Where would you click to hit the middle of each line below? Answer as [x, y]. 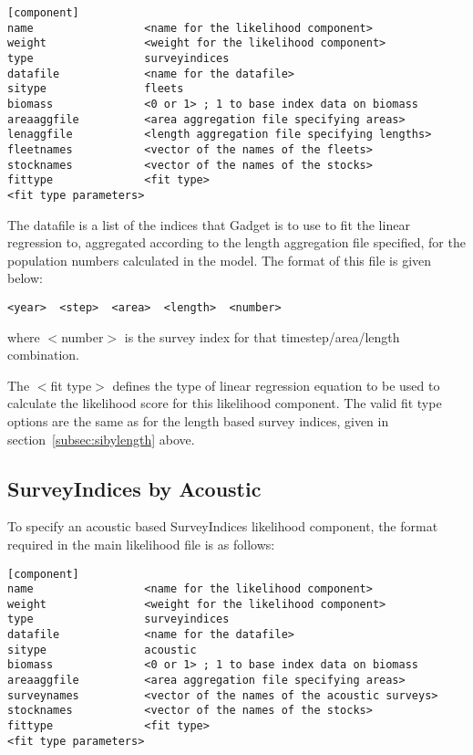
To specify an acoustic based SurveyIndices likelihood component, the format [223, 526]
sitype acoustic [102, 650]
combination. [43, 355]
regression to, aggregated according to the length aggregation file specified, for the [236, 242]
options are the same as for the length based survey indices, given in [198, 420]
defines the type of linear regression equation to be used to [276, 385]
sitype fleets [96, 89]
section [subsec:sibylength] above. [101, 439]
